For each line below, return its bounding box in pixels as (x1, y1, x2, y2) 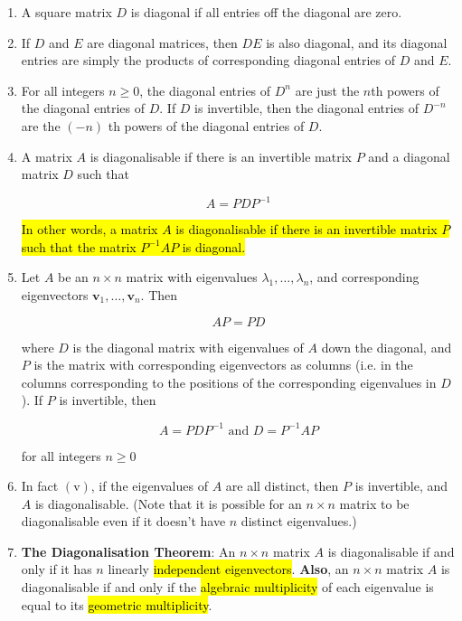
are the (21, 116, 61, 135)
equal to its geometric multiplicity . (21, 595, 212, 614)
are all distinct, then (225, 476, 339, 495)
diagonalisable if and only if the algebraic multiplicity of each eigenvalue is (21, 578, 434, 597)
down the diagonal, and (321, 337, 452, 356)
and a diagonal (368, 146, 450, 165)
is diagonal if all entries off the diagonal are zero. (130, 3, 402, 21)
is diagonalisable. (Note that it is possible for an (34, 494, 302, 513)
